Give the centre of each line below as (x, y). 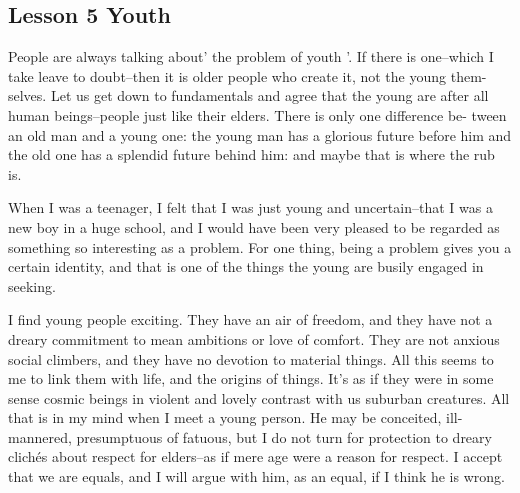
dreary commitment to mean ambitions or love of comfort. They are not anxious (254, 338)
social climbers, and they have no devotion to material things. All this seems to (251, 358)
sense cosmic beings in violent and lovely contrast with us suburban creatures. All (259, 397)
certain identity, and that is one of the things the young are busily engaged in (246, 266)
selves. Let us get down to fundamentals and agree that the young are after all (248, 95)
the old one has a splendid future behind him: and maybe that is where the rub (251, 154)
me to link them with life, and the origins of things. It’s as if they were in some (251, 378)
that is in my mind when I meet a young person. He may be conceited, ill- (235, 417)
